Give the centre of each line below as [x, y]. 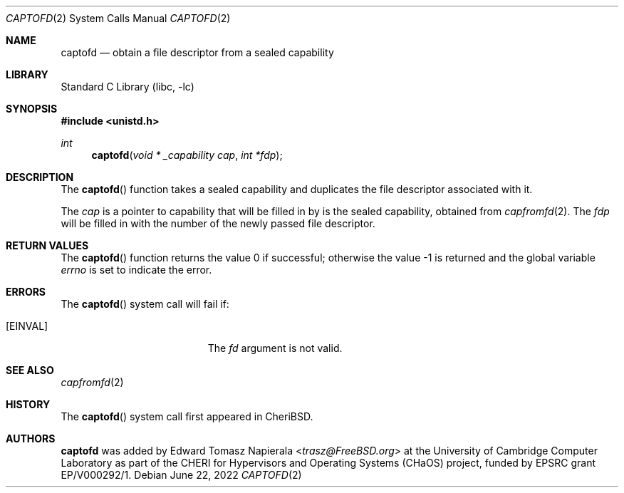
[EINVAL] [27, 326]
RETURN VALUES [47, 245]
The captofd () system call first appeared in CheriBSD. [187, 416]
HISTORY [28, 404]
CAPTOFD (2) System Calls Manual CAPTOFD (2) [118, 18]
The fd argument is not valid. [275, 348]
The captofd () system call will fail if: [145, 304]
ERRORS [26, 292]
